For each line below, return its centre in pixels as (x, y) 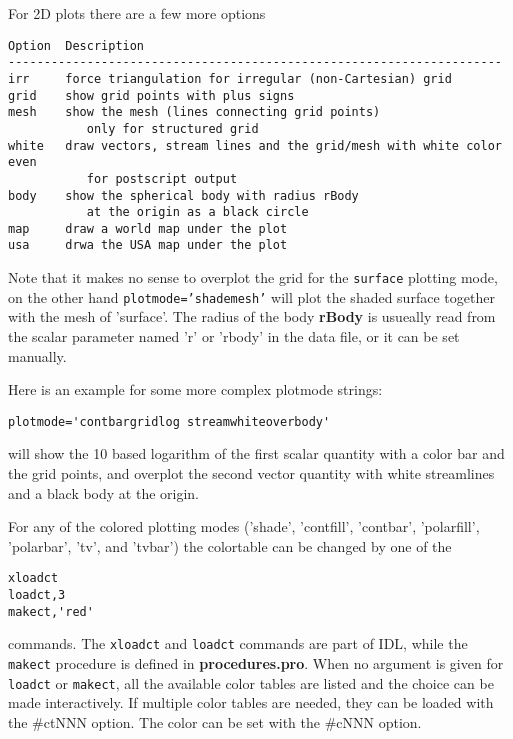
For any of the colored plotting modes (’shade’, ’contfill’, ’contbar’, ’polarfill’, (244, 526)
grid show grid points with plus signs (151, 95)
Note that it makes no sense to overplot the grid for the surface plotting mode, (253, 277)
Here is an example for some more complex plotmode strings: (195, 389)
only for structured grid (172, 128)
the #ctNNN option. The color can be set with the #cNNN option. (215, 721)
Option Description (76, 45)
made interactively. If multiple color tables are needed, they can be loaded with (251, 702)
